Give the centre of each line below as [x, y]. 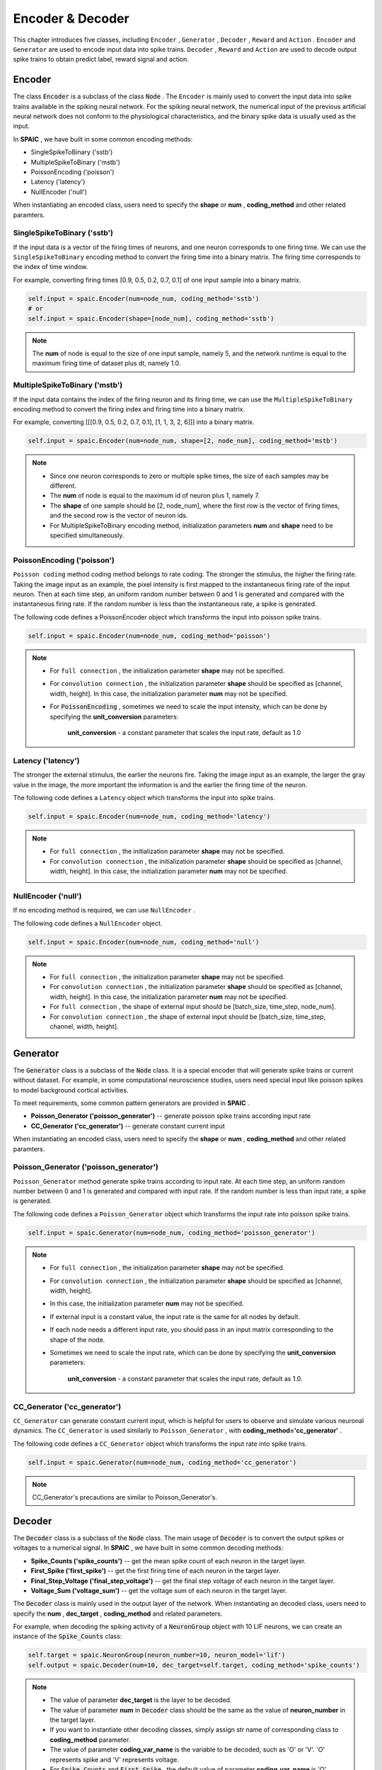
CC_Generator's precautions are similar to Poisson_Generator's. [125, 1497]
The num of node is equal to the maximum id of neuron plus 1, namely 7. [155, 496]
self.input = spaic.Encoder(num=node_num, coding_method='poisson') [149, 636]
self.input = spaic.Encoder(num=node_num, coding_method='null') [144, 942]
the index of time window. [51, 267]
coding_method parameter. [90, 1740]
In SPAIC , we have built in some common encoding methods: [103, 139]
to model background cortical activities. [71, 1090]
